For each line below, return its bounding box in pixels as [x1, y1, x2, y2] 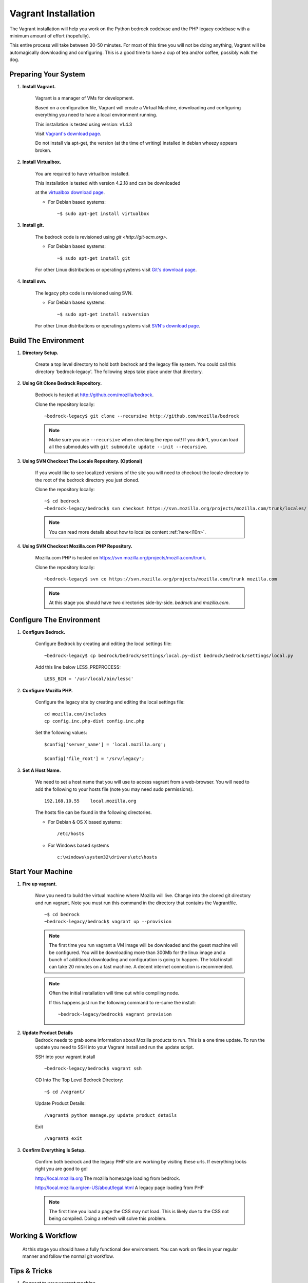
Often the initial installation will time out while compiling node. [49, 990, 180, 996]
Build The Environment [9, 336, 84, 345]
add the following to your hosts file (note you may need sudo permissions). [35, 786, 194, 792]
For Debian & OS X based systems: [48, 819, 122, 825]
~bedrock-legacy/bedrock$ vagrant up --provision [44, 919, 172, 925]
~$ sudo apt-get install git [57, 255, 130, 261]
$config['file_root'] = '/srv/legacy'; [44, 756, 145, 762]
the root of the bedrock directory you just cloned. [35, 477, 140, 483]
